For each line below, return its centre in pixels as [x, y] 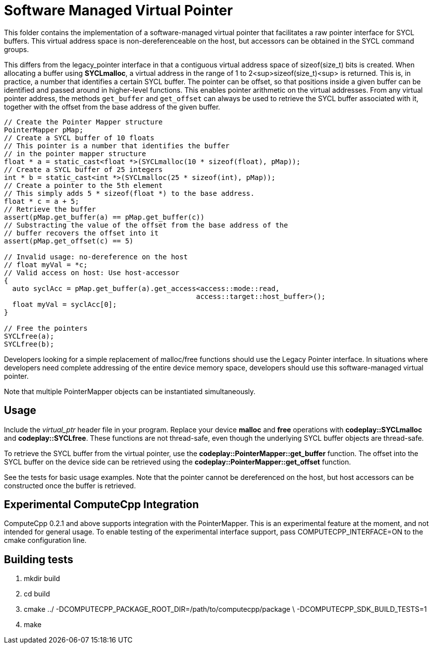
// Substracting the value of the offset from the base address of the [146, 225]
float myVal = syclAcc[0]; [64, 304]
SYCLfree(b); [29, 344]
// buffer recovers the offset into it [81, 233]
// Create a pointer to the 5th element [83, 185]
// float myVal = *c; [46, 265]
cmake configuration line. [45, 540]
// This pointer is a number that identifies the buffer [117, 146]
